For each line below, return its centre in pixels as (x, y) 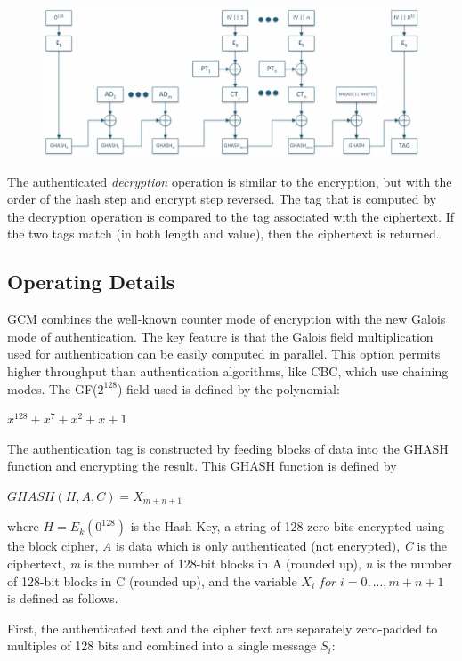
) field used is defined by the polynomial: (228, 388)
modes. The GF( (53, 388)
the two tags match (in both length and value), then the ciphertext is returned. (223, 234)
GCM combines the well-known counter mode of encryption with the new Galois (227, 319)
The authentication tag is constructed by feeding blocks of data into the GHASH (228, 448)
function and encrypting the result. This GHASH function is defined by (202, 466)
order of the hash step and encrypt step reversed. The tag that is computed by (222, 199)
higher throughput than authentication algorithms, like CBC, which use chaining (228, 371)
